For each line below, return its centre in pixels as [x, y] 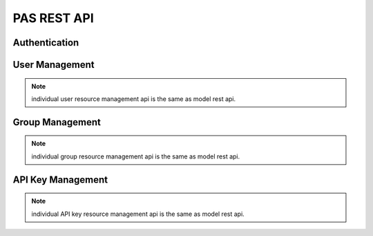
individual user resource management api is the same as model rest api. [134, 99]
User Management [54, 65]
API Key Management [60, 180]
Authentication [46, 43]
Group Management [57, 122]
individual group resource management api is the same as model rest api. [136, 156]
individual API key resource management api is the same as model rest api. [138, 214]
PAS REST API [54, 18]
